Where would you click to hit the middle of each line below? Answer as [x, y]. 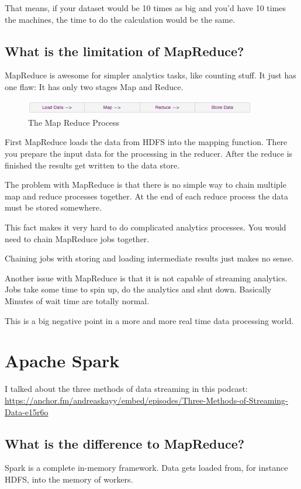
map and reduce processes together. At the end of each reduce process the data [147, 196]
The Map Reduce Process [74, 122]
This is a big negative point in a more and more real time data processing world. [149, 320]
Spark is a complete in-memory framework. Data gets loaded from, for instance [146, 468]
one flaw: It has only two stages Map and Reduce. [94, 86]
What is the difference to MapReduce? [125, 443]
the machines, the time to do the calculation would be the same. [120, 19]
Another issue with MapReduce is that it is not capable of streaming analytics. [146, 278]
